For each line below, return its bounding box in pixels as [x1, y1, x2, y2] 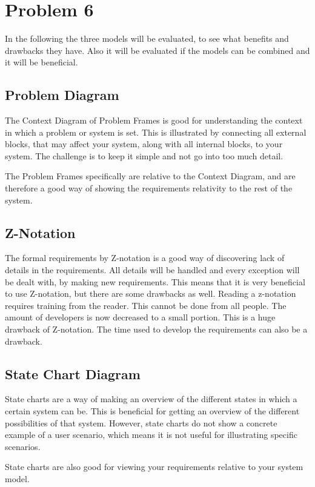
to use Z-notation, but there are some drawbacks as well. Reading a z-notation [5, 287, 296, 300]
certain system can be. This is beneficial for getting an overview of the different [5, 405, 300, 417]
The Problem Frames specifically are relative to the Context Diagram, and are [5, 170, 296, 182]
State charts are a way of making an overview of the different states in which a [5, 393, 297, 405]
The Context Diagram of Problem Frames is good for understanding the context [5, 114, 303, 127]
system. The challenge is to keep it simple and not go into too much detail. [5, 149, 283, 162]
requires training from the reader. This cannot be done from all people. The [5, 299, 287, 311]
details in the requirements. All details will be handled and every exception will [5, 263, 300, 276]
